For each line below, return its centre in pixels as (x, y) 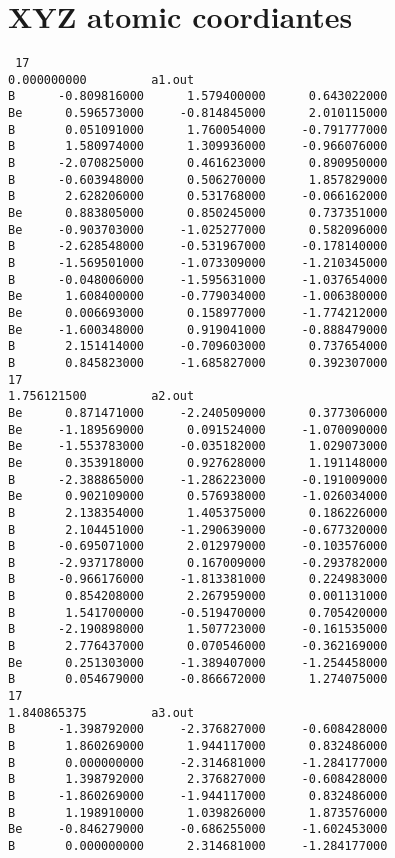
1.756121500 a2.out (101, 396)
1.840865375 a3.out (101, 712)
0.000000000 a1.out (101, 79)
